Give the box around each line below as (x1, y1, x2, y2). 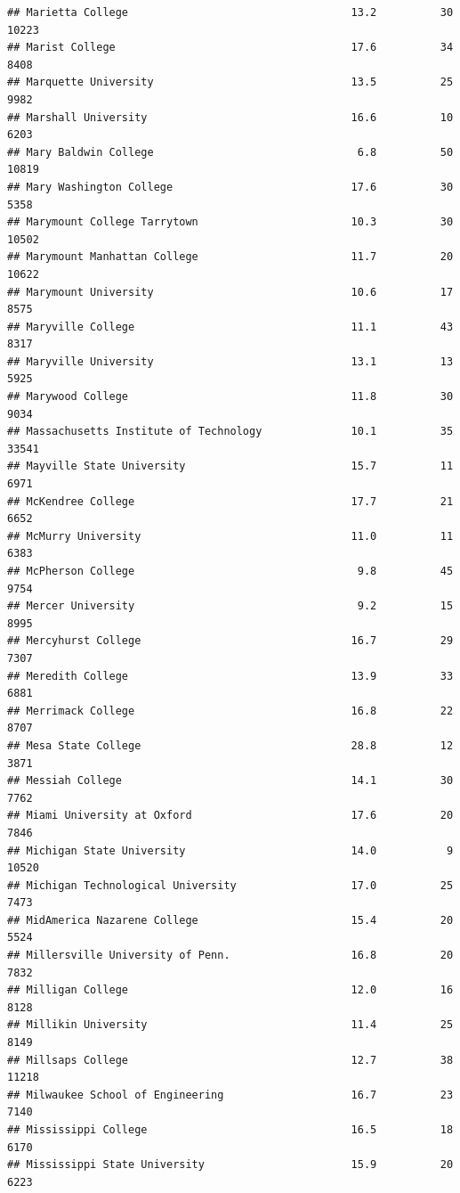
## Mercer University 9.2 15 (7, 600, 454, 613)
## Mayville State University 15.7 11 (7, 460, 454, 473)
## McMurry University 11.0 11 (7, 529, 454, 543)
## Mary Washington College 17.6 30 (7, 180, 454, 193)
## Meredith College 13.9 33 (7, 669, 454, 682)
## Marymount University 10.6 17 (7, 285, 454, 298)
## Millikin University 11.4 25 (7, 1018, 454, 1032)
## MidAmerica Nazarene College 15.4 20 (7, 913, 454, 927)
